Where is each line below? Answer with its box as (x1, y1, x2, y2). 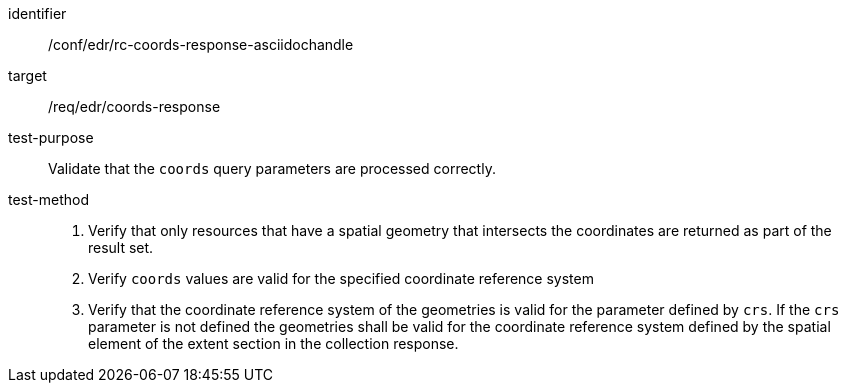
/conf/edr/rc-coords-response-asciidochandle (48, 36, 354, 53)
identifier (8, 5, 67, 22)
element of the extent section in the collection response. (88, 335, 459, 352)
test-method (8, 191, 89, 208)
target (8, 67, 47, 84)
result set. (88, 239, 154, 256)
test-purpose (8, 129, 94, 146)
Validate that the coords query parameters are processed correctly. (48, 160, 496, 177)
